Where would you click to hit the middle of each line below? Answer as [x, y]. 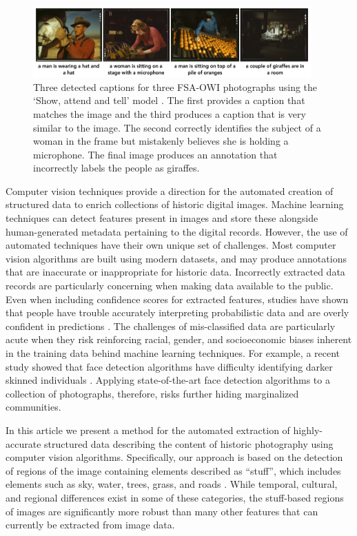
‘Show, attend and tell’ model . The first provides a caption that [169, 100]
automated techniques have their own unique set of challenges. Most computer [171, 245]
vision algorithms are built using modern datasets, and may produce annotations [176, 258]
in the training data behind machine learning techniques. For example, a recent [173, 353]
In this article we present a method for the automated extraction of [148, 430]
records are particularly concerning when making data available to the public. [170, 286]
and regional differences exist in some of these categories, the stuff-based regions [175, 497]
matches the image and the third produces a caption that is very [170, 113]
